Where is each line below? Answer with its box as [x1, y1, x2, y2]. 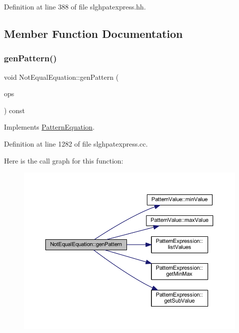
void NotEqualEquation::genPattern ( [4, 71, 119, 82]
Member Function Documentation [4, 25, 183, 41]
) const [4, 105, 25, 115]
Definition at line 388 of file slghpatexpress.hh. [4, 1, 146, 11]
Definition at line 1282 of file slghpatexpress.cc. [4, 138, 148, 149]
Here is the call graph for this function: [4, 155, 123, 166]
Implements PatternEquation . [4, 122, 95, 132]
